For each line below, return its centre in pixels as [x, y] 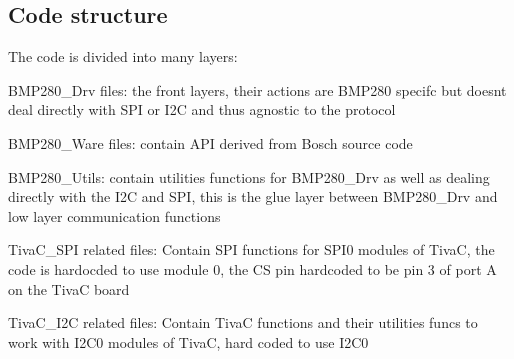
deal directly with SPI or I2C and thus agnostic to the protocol [202, 109]
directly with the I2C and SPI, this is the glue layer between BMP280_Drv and [253, 196]
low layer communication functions [114, 215]
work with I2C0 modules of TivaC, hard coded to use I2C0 [188, 341]
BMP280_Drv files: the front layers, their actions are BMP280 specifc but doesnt [257, 89]
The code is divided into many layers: [123, 56]
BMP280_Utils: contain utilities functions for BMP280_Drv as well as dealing [249, 176]
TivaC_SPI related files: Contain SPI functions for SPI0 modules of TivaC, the [251, 249]
